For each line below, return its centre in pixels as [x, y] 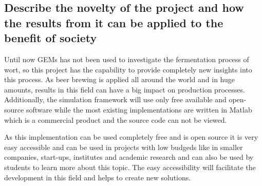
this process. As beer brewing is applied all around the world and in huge [119, 79]
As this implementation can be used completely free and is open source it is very [131, 137]
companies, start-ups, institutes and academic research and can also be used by [129, 157]
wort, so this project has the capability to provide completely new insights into [128, 69]
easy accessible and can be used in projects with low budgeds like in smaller [124, 147]
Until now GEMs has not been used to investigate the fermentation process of [127, 59]
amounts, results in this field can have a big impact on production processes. [125, 89]
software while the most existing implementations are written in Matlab [139, 109]
